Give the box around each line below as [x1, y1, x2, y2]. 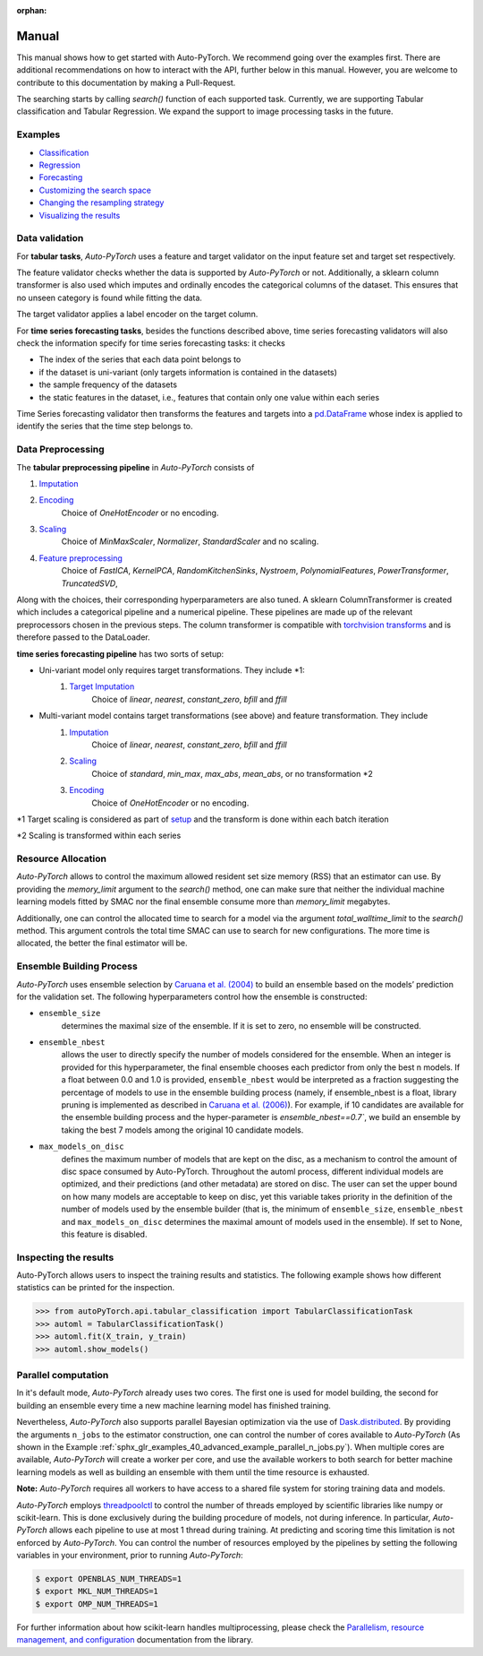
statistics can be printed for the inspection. [16, 1282, 174, 1293]
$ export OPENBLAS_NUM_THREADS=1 [35, 1574, 182, 1584]
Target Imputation [69, 681, 135, 692]
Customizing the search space [38, 185, 152, 195]
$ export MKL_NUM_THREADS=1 [35, 1586, 158, 1597]
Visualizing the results [38, 210, 121, 220]
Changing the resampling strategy [38, 197, 165, 208]
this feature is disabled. [61, 1229, 148, 1239]
